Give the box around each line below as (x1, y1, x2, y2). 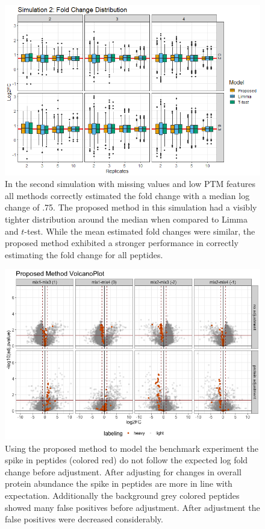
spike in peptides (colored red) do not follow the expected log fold (5, 454, 248, 466)
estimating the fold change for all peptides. (5, 248, 163, 261)
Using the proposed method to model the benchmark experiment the (5, 442, 259, 454)
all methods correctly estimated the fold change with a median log (5, 189, 250, 201)
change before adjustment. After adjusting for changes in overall (5, 465, 242, 478)
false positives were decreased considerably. (5, 513, 163, 525)
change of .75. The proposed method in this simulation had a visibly (5, 201, 257, 214)
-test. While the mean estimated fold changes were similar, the (24, 224, 255, 237)
